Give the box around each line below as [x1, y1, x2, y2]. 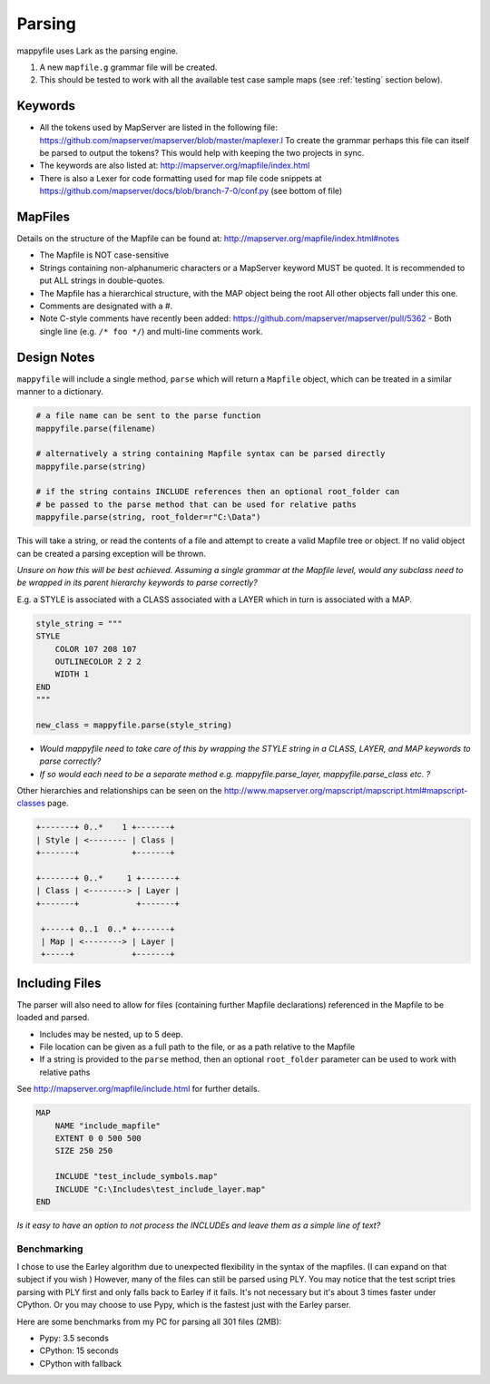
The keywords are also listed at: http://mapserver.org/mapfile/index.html [39, 160, 310, 171]
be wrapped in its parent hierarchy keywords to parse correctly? [16, 577, 258, 589]
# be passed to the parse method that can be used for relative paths [35, 499, 358, 510]
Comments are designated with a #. [39, 300, 173, 312]
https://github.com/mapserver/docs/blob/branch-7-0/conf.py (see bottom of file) [39, 186, 343, 197]
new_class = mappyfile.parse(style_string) [35, 719, 233, 730]
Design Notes [16, 349, 95, 365]
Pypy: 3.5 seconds [39, 1332, 109, 1343]
